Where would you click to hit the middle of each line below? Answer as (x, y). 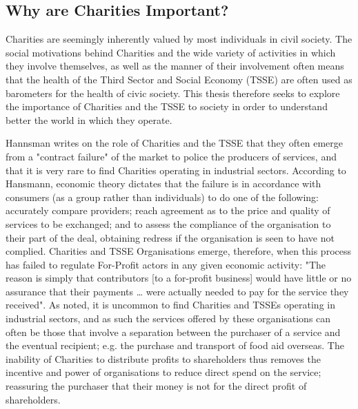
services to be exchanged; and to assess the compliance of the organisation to (168, 223)
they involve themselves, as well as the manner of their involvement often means (175, 66)
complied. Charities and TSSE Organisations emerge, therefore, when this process (179, 251)
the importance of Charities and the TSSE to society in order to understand (167, 106)
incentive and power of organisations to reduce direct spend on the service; (163, 372)
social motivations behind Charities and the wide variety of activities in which (171, 52)
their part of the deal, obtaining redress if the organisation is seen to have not (170, 237)
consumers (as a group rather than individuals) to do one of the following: (162, 197)
